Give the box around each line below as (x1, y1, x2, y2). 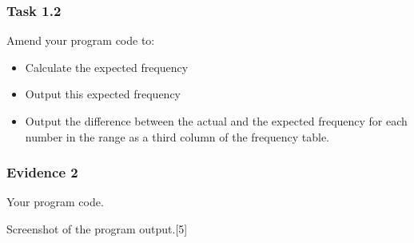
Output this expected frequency (25, 86, 181, 102)
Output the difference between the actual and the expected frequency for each (25, 113, 408, 129)
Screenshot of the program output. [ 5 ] (6, 221, 188, 237)
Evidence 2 (6, 162, 78, 182)
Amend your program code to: (6, 32, 155, 49)
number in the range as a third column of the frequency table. (25, 128, 329, 145)
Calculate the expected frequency (25, 58, 189, 75)
